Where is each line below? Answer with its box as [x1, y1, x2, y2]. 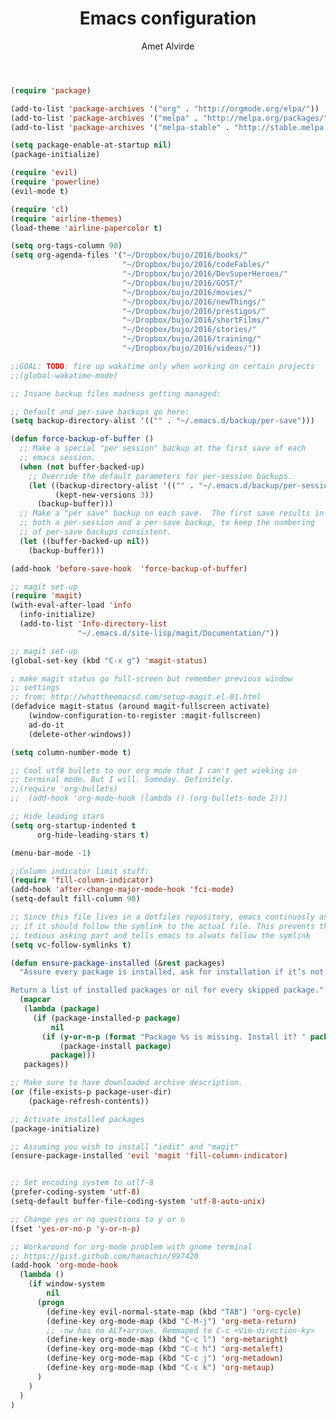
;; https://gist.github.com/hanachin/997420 [10, 1251, 199, 1261]
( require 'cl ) [10, 204, 70, 214]
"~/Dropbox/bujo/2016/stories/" [121, 325, 257, 335]
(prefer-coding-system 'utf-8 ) [10, 1187, 141, 1197]
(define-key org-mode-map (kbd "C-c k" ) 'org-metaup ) [46, 1363, 275, 1373]
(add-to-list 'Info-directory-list [19, 619, 168, 629]
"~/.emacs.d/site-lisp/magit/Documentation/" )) [77, 628, 280, 638]
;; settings [10, 683, 60, 693]
